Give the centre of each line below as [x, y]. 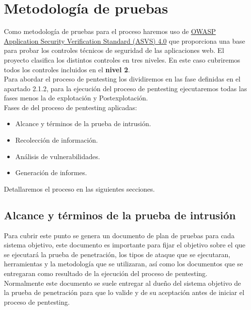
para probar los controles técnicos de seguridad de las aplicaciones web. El [114, 50]
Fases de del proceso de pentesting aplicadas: [71, 107]
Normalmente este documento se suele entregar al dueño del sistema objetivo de [123, 283]
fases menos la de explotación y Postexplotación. [76, 98]
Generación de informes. [51, 172]
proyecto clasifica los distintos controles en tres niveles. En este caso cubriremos [122, 59]
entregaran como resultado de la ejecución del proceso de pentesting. [106, 273]
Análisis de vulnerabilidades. [58, 156]
